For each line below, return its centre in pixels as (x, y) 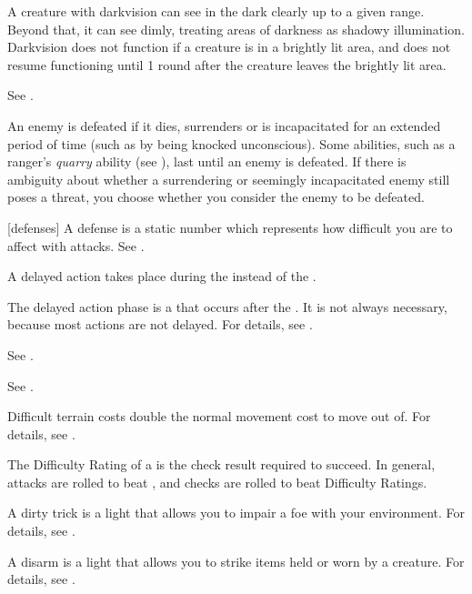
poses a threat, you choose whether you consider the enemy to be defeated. (216, 197)
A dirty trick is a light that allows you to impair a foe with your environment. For (236, 513)
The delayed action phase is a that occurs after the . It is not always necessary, (227, 306)
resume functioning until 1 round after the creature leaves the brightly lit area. (227, 64)
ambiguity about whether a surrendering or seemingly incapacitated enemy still (229, 179)
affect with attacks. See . (76, 245)
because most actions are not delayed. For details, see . (160, 324)
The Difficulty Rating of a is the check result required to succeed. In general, (221, 464)
